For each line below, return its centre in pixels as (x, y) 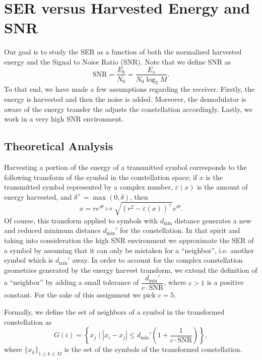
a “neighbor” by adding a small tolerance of (72, 282)
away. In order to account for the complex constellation (157, 260)
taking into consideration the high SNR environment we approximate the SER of (129, 240)
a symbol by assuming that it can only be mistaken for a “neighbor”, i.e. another (129, 250)
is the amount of (222, 187)
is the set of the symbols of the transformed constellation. (153, 349)
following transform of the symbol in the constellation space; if (101, 177)
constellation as (28, 321)
